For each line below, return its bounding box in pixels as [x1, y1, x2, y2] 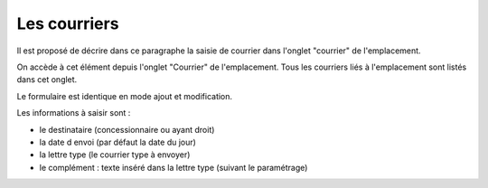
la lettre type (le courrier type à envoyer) [39, 149, 191, 160]
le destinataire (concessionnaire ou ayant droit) [39, 124, 215, 135]
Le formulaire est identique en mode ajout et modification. [16, 90, 233, 101]
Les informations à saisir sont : [16, 108, 131, 118]
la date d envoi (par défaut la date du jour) [39, 136, 196, 147]
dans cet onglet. [16, 74, 78, 85]
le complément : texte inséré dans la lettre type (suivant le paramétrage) [39, 162, 308, 173]
